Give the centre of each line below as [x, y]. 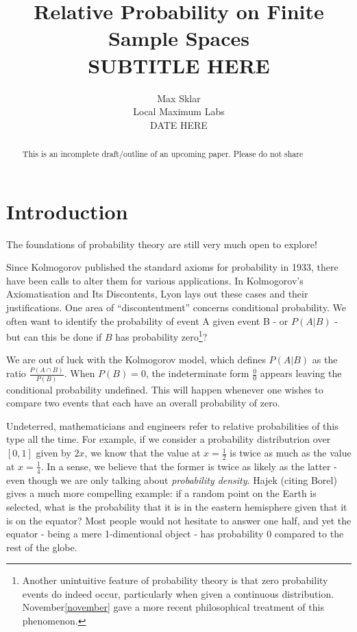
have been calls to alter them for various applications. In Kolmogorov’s [155, 280]
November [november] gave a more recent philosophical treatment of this [173, 607]
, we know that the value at [143, 453]
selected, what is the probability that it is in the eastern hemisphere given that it [177, 506]
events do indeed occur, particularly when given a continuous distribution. [178, 593]
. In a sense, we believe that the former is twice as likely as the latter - [189, 466]
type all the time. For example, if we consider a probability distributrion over [169, 439]
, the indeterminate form [197, 373]
